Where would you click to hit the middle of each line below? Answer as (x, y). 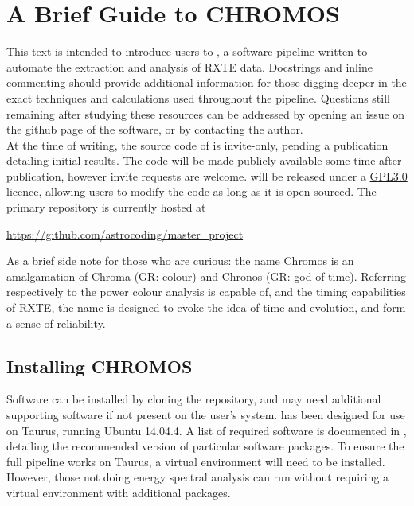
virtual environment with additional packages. (119, 492)
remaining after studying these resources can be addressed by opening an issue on (206, 113)
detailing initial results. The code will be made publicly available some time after (204, 160)
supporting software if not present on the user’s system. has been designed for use (206, 415)
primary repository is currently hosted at (106, 207)
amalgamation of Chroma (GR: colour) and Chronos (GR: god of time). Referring (206, 276)
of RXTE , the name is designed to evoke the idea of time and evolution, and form (206, 307)
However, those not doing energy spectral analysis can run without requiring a (198, 477)
